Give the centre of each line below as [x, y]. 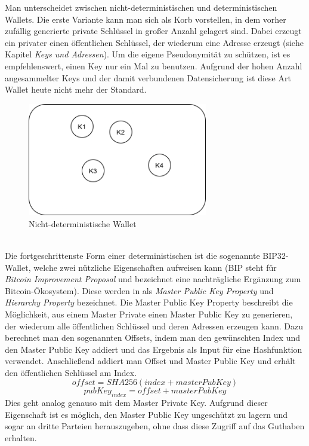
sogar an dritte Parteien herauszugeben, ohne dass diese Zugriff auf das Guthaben [155, 426]
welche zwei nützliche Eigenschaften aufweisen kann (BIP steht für [155, 267]
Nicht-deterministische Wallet [83, 223]
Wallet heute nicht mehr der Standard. [76, 89]
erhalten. [21, 438]
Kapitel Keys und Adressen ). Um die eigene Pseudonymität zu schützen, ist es [148, 54]
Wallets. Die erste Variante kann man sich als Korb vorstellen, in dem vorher [146, 19]
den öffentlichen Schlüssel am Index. [71, 372]
